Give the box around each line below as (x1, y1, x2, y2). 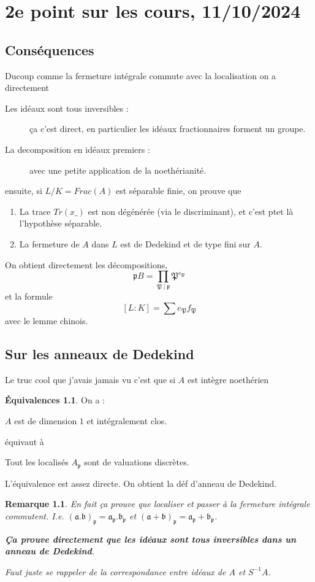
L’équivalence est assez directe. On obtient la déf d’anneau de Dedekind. (5, 476, 277, 489)
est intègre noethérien (187, 373, 269, 386)
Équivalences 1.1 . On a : (5, 394, 105, 406)
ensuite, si (5, 184, 42, 197)
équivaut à (5, 435, 44, 448)
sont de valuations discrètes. (84, 456, 189, 468)
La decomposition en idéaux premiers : (5, 142, 150, 155)
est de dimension (14, 414, 77, 427)
